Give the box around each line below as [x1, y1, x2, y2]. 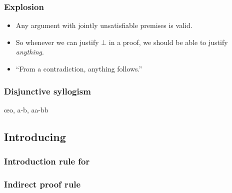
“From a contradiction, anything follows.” [15, 63, 142, 73]
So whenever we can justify [15, 36, 99, 47]
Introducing [4, 128, 66, 144]
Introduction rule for [4, 155, 90, 167]
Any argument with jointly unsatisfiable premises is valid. [15, 20, 192, 30]
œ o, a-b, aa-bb [4, 104, 48, 114]
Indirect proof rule [4, 177, 81, 190]
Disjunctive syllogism [4, 84, 91, 97]
